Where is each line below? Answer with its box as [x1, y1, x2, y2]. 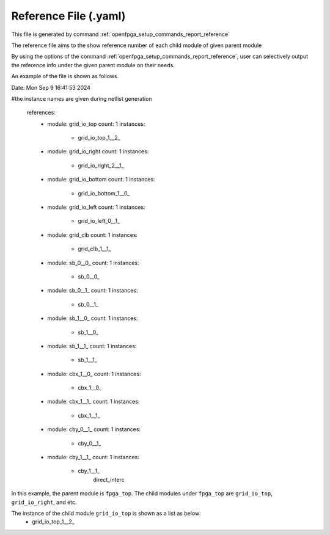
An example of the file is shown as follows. [11, 73, 119, 80]
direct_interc [93, 476, 125, 483]
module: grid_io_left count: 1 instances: [47, 203, 145, 211]
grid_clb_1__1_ [78, 245, 111, 253]
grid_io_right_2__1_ [78, 162, 124, 169]
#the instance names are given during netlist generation [11, 95, 152, 102]
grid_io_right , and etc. [11, 498, 77, 506]
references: [26, 109, 56, 116]
